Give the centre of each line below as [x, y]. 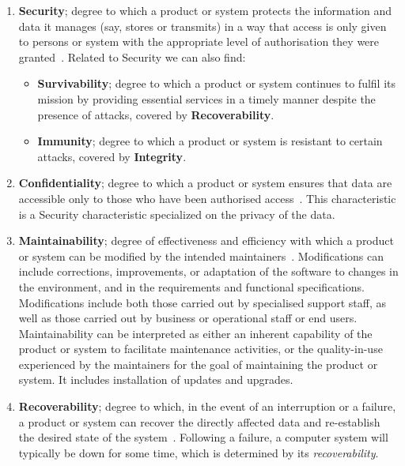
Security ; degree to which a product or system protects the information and [205, 10]
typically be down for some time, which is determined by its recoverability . [199, 452]
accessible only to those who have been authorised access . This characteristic [207, 198]
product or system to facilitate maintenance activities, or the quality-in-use [201, 349]
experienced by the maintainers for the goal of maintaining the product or [198, 364]
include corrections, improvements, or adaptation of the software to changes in [208, 271]
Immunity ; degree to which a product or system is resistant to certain [210, 141]
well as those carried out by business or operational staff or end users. [188, 318]
